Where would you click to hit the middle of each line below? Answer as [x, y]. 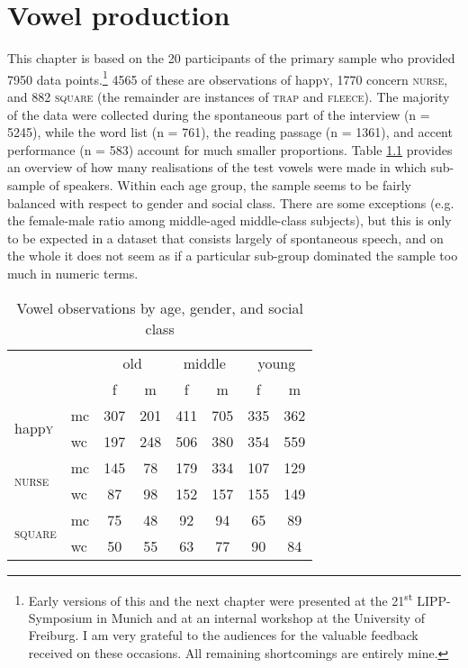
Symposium [60, 617]
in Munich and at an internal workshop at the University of [261, 617]
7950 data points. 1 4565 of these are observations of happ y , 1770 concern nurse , [228, 78]
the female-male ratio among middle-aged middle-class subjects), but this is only [229, 220]
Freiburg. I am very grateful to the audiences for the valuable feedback [223, 635]
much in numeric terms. [73, 273]
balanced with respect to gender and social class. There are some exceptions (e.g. [231, 202]
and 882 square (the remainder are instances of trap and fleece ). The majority [229, 96]
